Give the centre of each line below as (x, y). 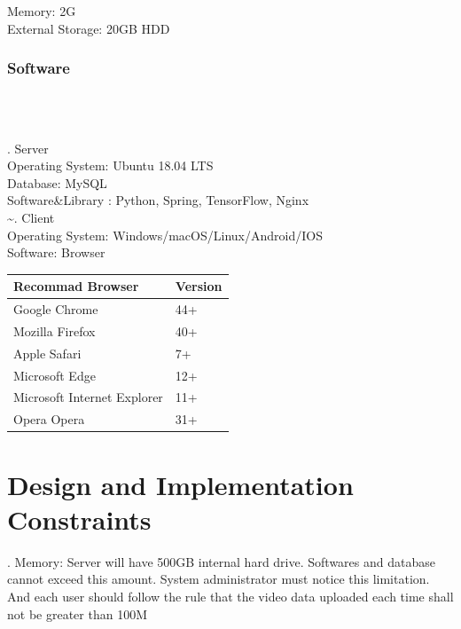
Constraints (79, 519)
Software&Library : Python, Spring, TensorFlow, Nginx (158, 200)
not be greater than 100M (77, 613)
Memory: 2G (42, 11)
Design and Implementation (180, 484)
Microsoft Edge (55, 375)
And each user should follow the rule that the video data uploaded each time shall (230, 596)
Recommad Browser (76, 286)
